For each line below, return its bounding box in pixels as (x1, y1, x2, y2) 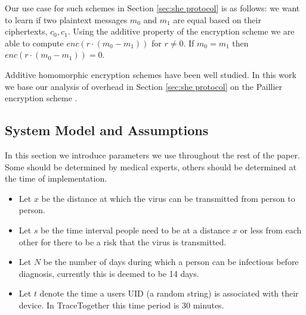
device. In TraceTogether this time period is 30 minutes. (18, 298, 224, 311)
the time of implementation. (5, 172, 107, 185)
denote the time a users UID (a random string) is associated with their (39, 287, 299, 300)
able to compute (5, 36, 64, 49)
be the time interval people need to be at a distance (41, 223, 230, 236)
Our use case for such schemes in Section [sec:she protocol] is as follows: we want (5, 2, 300, 14)
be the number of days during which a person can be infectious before (43, 255, 299, 268)
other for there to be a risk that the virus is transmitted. (18, 235, 227, 248)
